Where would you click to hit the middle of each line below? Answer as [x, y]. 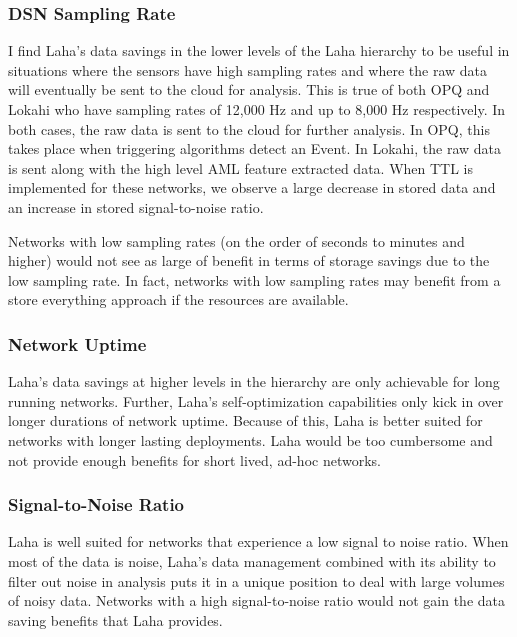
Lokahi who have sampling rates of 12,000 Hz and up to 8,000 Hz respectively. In [257, 109]
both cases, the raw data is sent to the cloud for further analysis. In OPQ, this [249, 128]
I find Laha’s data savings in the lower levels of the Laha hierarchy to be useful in [259, 50]
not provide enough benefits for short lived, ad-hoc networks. [194, 459]
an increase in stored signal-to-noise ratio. [136, 206]
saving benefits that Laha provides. [115, 619]
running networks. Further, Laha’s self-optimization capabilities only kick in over [256, 400]
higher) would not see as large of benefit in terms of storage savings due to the [249, 260]
